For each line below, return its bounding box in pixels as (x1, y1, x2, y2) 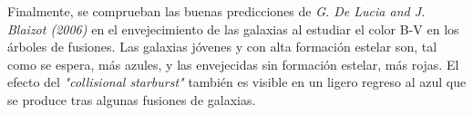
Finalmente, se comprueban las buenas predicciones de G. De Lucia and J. (7, 2, 426, 20)
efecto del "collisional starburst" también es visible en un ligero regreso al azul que (7, 72, 467, 91)
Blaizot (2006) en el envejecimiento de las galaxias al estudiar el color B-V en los (7, 19, 459, 38)
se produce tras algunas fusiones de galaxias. (7, 90, 256, 109)
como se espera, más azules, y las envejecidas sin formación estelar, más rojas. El (7, 54, 459, 73)
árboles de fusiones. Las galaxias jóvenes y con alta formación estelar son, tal (7, 37, 437, 56)
